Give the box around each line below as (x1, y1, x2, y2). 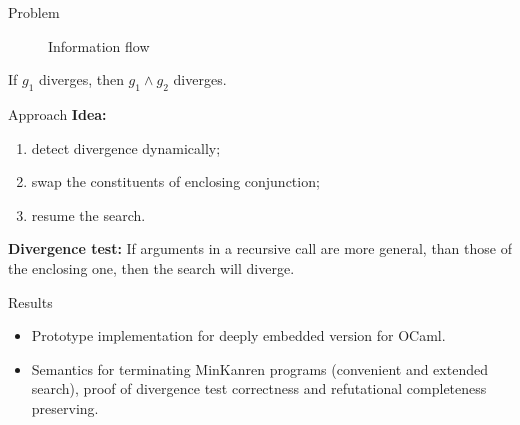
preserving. (31, 397, 99, 418)
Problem (8, 2, 60, 22)
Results (8, 291, 53, 312)
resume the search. (31, 204, 146, 225)
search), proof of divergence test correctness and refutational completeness (31, 378, 487, 399)
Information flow (48, 35, 150, 56)
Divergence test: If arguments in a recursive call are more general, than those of (8, 238, 512, 259)
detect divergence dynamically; (31, 137, 221, 158)
